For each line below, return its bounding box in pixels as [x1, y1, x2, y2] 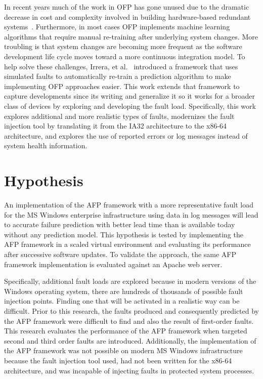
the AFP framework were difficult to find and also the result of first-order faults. [4, 315, 254, 326]
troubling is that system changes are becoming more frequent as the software [4, 41, 242, 52]
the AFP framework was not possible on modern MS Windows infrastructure [4, 345, 243, 356]
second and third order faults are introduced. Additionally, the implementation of [4, 335, 256, 346]
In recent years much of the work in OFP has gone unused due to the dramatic [4, 2, 249, 12]
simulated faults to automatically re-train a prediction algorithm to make [4, 71, 231, 81]
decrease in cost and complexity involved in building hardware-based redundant [4, 11, 251, 22]
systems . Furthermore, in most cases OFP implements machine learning [4, 21, 230, 32]
